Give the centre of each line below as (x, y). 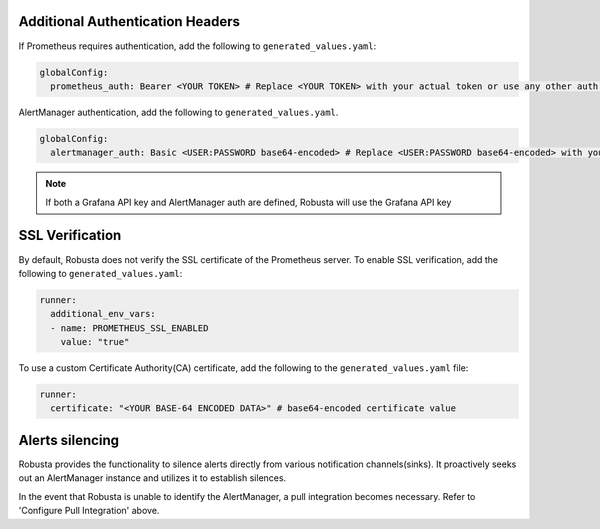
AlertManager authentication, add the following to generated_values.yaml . (178, 112)
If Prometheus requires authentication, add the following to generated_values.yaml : (197, 46)
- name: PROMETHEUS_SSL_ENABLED (129, 328)
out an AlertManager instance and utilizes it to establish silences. (152, 478)
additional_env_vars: (103, 314)
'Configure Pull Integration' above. (89, 511)
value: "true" (95, 342)
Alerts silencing (69, 440)
